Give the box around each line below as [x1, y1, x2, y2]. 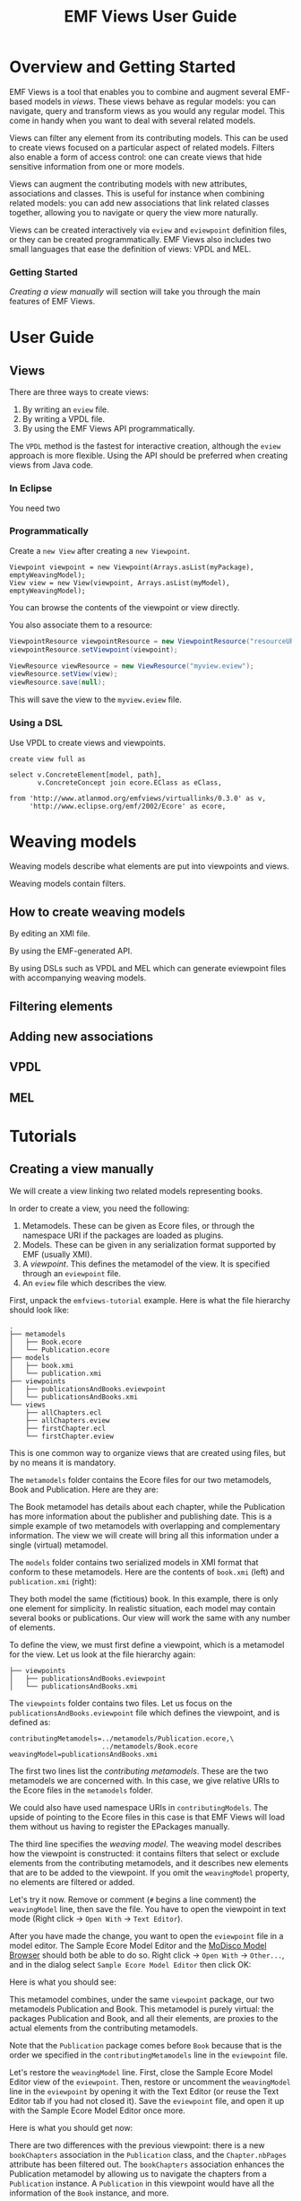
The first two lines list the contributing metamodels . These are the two [9, 1766, 269, 1776]
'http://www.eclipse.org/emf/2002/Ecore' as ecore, [29, 802, 227, 811]
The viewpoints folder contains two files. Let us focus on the [9, 1697, 233, 1708]
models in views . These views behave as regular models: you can [34, 96, 276, 107]
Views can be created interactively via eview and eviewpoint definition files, [9, 224, 288, 235]
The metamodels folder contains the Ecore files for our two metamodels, [9, 1474, 271, 1485]
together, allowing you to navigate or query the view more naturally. [9, 206, 259, 217]
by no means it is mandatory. [9, 1457, 116, 1468]
